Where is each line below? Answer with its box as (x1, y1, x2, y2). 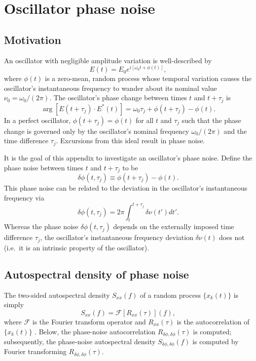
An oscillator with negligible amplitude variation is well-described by (4, 55, 212, 65)
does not (219, 232, 245, 242)
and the (223, 125, 247, 136)
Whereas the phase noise (4, 221, 78, 232)
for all (135, 115, 154, 125)
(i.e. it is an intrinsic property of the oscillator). (4, 242, 149, 252)
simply (4, 299, 24, 310)
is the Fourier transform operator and (32, 316, 146, 326)
